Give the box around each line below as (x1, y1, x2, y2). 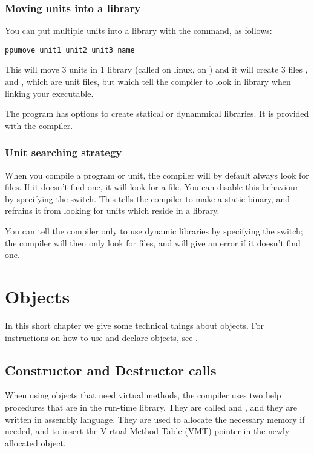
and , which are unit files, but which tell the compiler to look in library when (5, 75, 291, 88)
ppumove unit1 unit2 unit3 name (5, 45, 135, 55)
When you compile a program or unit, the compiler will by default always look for (5, 168, 309, 181)
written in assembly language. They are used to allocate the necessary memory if (5, 412, 305, 425)
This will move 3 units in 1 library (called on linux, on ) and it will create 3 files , (5, 63, 308, 76)
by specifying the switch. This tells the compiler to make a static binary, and (5, 192, 290, 205)
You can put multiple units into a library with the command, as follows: (5, 24, 272, 37)
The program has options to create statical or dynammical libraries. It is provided (5, 107, 309, 120)
